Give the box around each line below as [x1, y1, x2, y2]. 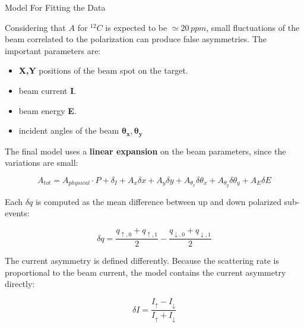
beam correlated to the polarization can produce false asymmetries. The [5, 33, 267, 45]
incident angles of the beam [18, 124, 119, 137]
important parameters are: [5, 44, 101, 56]
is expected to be [105, 21, 167, 33]
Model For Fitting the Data [5, 1, 106, 13]
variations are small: [5, 156, 78, 169]
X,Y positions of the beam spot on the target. [18, 64, 188, 77]
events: [5, 207, 30, 219]
